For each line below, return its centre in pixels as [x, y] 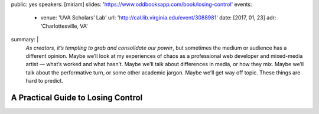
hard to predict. [44, 81]
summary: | [25, 40]
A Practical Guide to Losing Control [77, 97]
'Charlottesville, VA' [64, 26]
